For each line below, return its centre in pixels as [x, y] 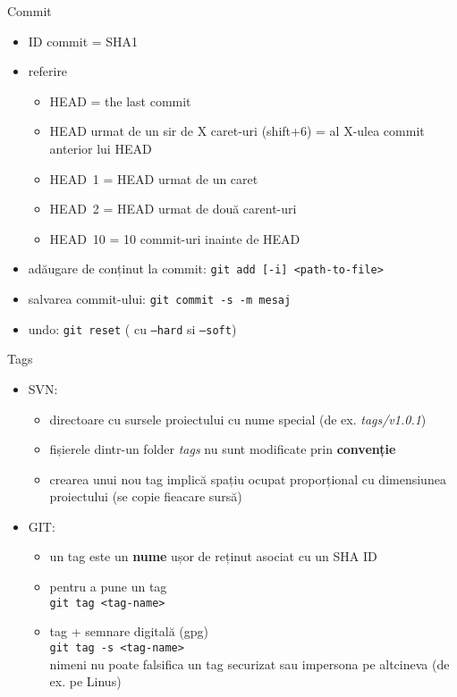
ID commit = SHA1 [83, 41]
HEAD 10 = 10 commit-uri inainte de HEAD [175, 238]
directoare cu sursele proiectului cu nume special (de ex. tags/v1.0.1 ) [238, 419]
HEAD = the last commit [120, 101]
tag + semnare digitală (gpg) [129, 631]
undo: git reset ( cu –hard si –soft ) [132, 328]
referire [48, 71]
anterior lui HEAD [101, 148]
